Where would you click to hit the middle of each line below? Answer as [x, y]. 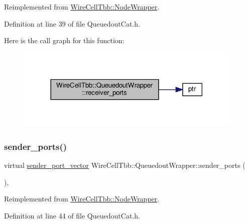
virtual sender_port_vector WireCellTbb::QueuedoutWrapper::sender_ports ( [125, 165]
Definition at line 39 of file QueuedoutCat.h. [72, 23]
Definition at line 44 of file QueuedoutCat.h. [72, 215]
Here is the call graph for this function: [64, 40]
